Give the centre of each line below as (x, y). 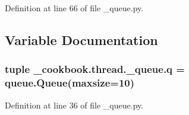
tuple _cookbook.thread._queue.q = (95, 69)
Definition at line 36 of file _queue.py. (74, 105)
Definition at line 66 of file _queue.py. (74, 8)
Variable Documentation (81, 39)
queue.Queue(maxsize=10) (70, 83)
